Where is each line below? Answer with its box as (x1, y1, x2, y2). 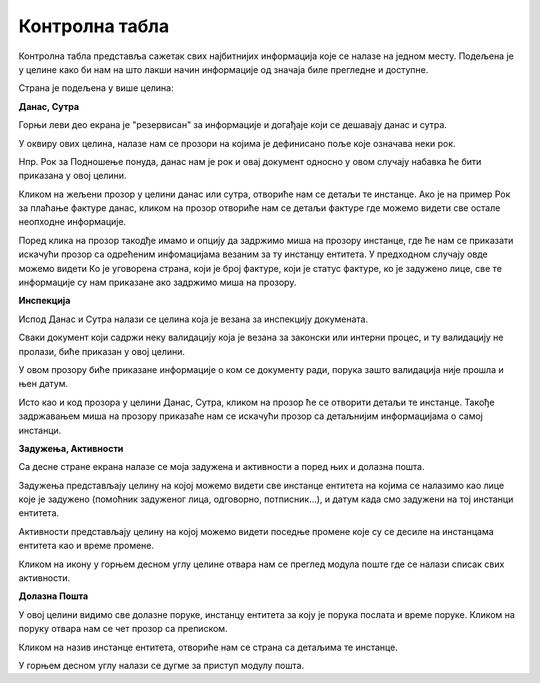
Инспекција (18, 295, 71, 307)
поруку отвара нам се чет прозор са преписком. (18, 623, 229, 635)
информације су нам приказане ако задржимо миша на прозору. (18, 276, 297, 289)
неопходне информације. (18, 216, 127, 228)
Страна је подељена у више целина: (18, 82, 174, 94)
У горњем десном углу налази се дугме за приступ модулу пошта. (18, 660, 305, 671)
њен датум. (18, 378, 69, 390)
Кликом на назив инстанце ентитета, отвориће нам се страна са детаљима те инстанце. (18, 641, 399, 653)
